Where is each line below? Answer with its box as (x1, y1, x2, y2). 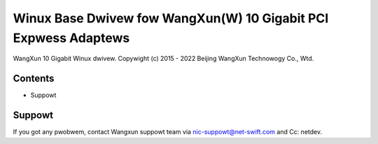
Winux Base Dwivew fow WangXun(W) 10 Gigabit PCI (13, 10, 329, 26)
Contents (13, 73, 55, 85)
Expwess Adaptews (13, 30, 130, 45)
